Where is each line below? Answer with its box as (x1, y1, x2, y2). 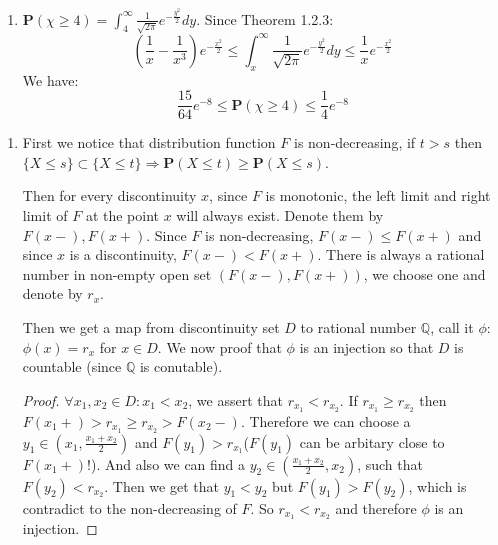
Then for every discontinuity (22, 185, 197, 206)
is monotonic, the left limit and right (265, 185, 491, 206)
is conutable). (139, 356, 223, 377)
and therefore (335, 497, 417, 518)
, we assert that (188, 389, 283, 410)
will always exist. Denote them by (176, 205, 384, 226)
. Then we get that (104, 475, 219, 496)
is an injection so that (299, 336, 434, 357)
